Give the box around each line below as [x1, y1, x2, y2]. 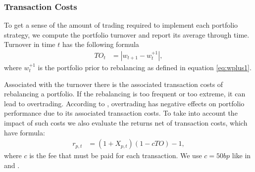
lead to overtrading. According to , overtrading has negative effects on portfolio [4, 98, 245, 108]
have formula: [4, 127, 45, 137]
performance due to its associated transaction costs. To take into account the [4, 108, 238, 118]
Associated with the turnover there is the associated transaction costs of [4, 79, 223, 89]
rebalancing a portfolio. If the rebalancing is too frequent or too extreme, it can [4, 88, 246, 99]
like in [232, 150, 251, 161]
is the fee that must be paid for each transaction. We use [29, 150, 202, 161]
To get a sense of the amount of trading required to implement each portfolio [4, 20, 238, 30]
